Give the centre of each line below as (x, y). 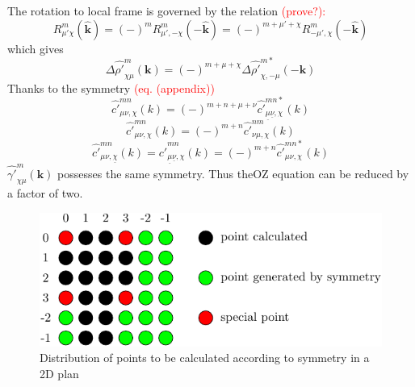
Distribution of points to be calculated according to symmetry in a (205, 358)
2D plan (59, 373)
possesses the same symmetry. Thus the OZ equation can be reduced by (233, 173)
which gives (36, 48)
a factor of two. (45, 193)
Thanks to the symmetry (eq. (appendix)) (111, 87)
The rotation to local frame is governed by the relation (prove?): (167, 10)
